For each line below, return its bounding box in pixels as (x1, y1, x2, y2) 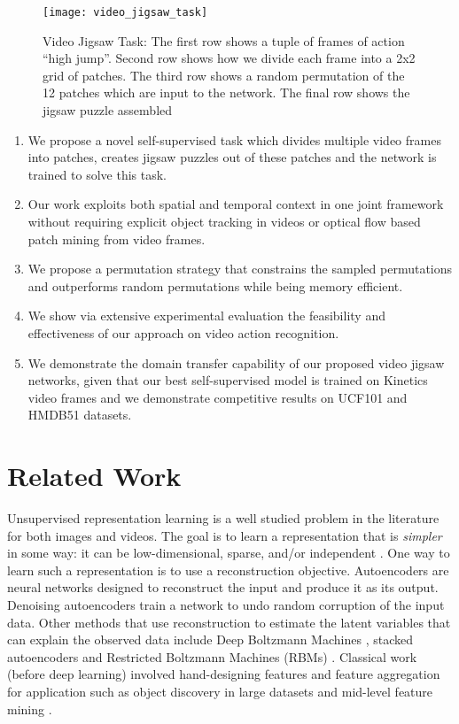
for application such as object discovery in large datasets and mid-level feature (7, 682, 433, 700)
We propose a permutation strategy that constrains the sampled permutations (27, 259, 453, 278)
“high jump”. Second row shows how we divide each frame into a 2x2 (43, 49, 416, 67)
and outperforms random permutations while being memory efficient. (27, 276, 403, 295)
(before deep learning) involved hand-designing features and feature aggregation (7, 665, 440, 683)
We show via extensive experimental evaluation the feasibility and (27, 306, 385, 325)
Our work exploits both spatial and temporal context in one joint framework (27, 195, 444, 213)
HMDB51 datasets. (27, 405, 132, 424)
